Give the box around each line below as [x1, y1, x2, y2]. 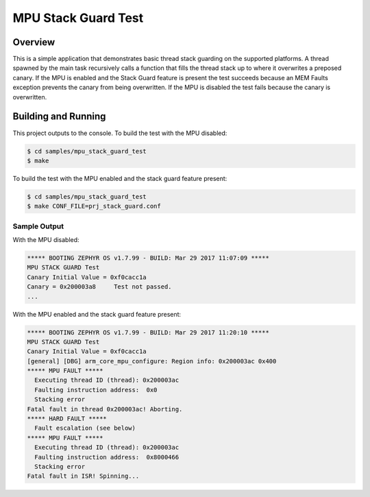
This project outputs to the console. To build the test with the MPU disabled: [12, 129, 227, 137]
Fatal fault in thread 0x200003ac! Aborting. [27, 405, 183, 413]
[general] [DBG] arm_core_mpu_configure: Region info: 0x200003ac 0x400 [27, 357, 277, 365]
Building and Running [12, 110, 106, 123]
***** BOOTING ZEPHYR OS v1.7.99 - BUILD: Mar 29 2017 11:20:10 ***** [27, 328, 270, 336]
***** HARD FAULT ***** [27, 415, 108, 423]
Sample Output [12, 221, 64, 231]
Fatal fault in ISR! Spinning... [27, 472, 140, 480]
